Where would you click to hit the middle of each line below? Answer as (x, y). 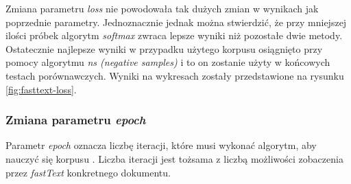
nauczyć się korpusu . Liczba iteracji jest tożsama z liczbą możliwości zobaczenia (174, 158)
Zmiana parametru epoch (76, 120)
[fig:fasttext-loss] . (41, 89)
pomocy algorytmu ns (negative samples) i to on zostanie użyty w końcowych (168, 62)
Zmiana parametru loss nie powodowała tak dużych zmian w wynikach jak (162, 8)
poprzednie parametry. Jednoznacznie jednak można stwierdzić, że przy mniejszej (176, 22)
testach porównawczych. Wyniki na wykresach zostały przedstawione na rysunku (175, 75)
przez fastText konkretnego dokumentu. (88, 172)
